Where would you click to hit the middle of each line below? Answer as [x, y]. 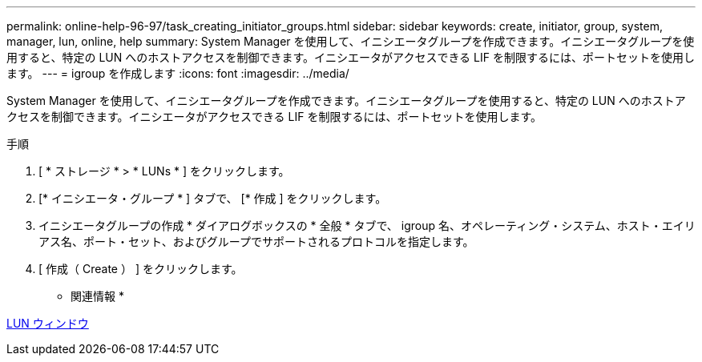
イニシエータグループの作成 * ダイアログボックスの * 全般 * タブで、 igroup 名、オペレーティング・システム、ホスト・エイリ [367, 225]
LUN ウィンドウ [48, 323]
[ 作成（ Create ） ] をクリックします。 [141, 269]
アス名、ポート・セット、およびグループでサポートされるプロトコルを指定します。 [256, 241]
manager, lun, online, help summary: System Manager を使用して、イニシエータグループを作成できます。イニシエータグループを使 [351, 41]
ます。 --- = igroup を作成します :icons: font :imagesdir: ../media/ [178, 73]
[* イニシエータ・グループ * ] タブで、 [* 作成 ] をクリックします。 [213, 198]
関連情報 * [97, 296]
